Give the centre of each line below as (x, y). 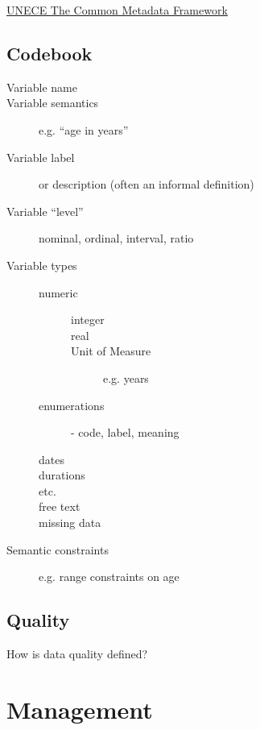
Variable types (42, 265)
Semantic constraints (58, 549)
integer (88, 319)
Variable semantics (53, 103)
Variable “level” (45, 211)
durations (62, 475)
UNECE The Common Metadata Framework (117, 10)
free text (60, 506)
